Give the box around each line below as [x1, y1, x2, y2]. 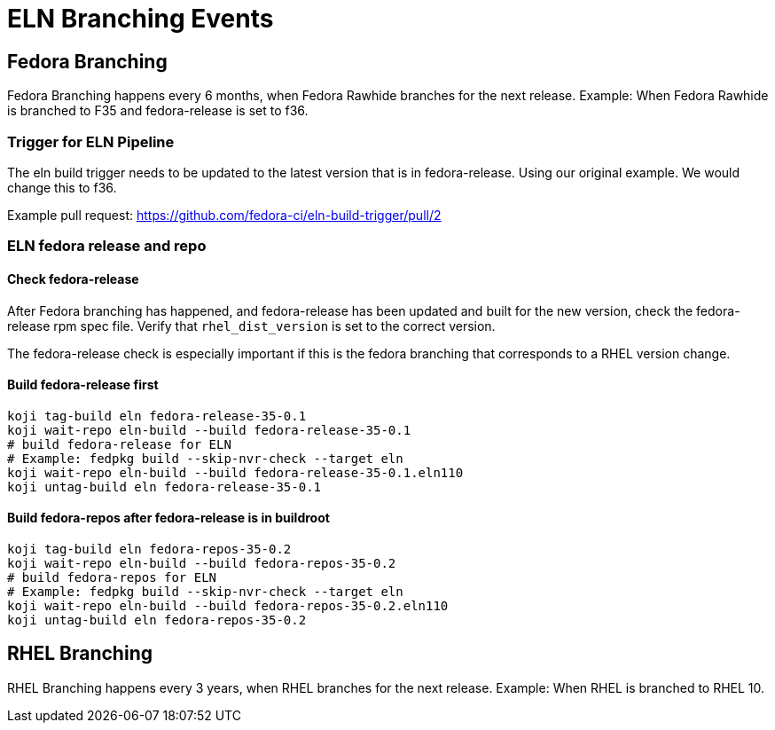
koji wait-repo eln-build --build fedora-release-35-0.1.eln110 [7, 465, 464, 480]
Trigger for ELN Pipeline [7, 132, 175, 151]
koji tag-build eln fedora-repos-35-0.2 [7, 541, 292, 556]
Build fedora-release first [7, 377, 159, 393]
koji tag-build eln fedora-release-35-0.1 [7, 408, 307, 423]
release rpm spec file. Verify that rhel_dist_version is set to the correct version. [7, 318, 496, 334]
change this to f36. [7, 179, 117, 195]
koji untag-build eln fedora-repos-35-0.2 [7, 612, 307, 627]
